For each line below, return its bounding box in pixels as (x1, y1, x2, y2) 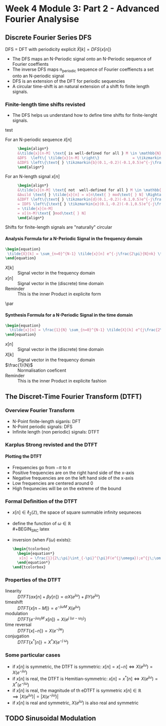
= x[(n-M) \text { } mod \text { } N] (17, 211, 86, 216)
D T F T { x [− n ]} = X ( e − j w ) (17, 627, 64, 634)
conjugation (5, 633, 30, 639)
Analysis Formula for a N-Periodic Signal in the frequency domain (5, 236, 143, 242)
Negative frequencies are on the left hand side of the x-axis (12, 475, 134, 481)
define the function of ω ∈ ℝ (12, 521, 72, 527)
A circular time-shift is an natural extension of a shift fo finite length (12, 83, 150, 89)
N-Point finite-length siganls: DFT (12, 418, 81, 424)
